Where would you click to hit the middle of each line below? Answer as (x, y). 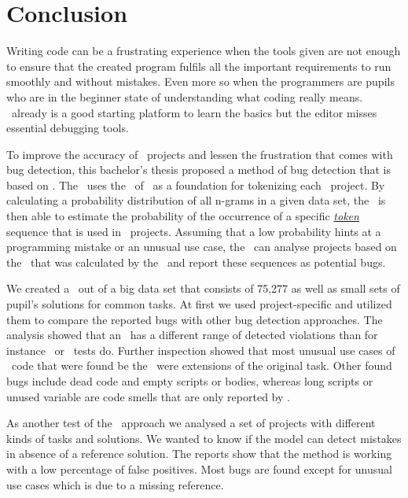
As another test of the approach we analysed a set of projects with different (191, 423)
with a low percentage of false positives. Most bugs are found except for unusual (199, 468)
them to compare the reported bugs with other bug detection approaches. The (195, 319)
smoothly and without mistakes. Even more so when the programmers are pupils (200, 81)
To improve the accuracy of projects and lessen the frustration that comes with (200, 154)
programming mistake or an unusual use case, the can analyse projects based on (202, 247)
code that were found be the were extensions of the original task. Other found (202, 365)
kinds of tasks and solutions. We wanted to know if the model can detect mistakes (204, 438)
